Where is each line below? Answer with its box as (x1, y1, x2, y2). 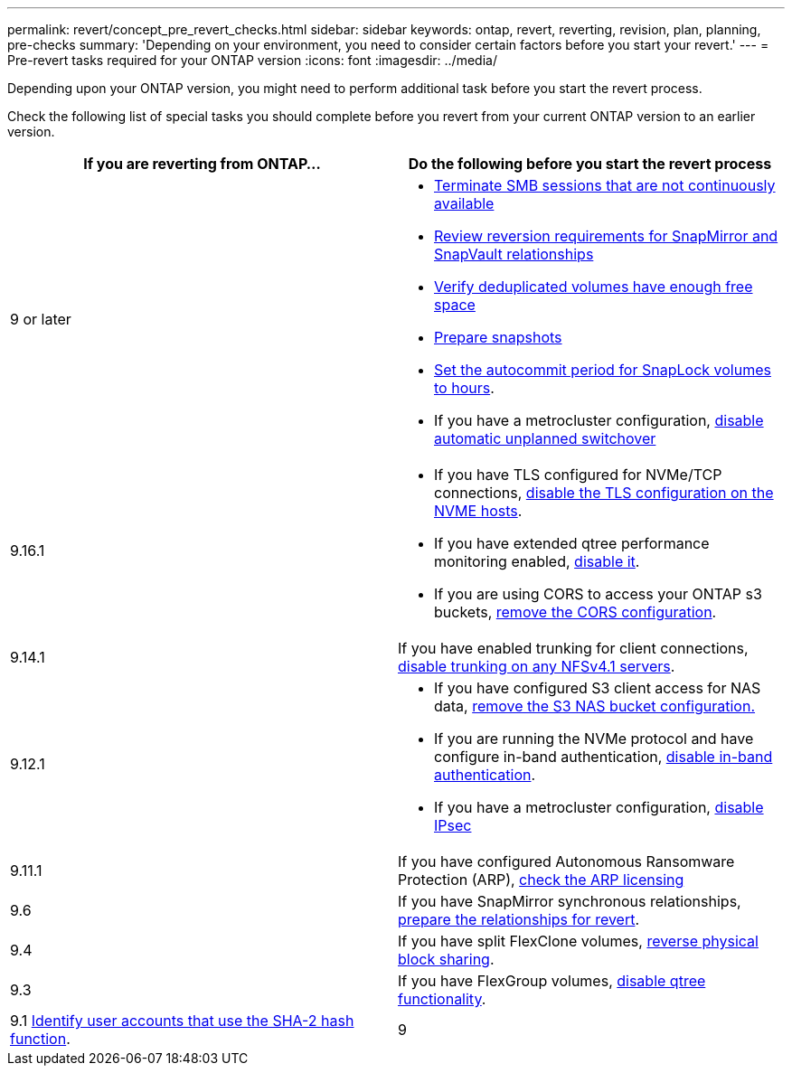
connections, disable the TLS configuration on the (434, 484, 774, 502)
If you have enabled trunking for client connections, (398, 639, 749, 657)
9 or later (10, 310, 71, 328)
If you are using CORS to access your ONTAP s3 (434, 585, 762, 603)
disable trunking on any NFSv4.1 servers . (398, 657, 675, 675)
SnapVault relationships (434, 245, 594, 263)
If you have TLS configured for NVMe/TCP (434, 466, 722, 484)
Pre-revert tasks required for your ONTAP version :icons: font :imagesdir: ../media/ (7, 52, 497, 68)
